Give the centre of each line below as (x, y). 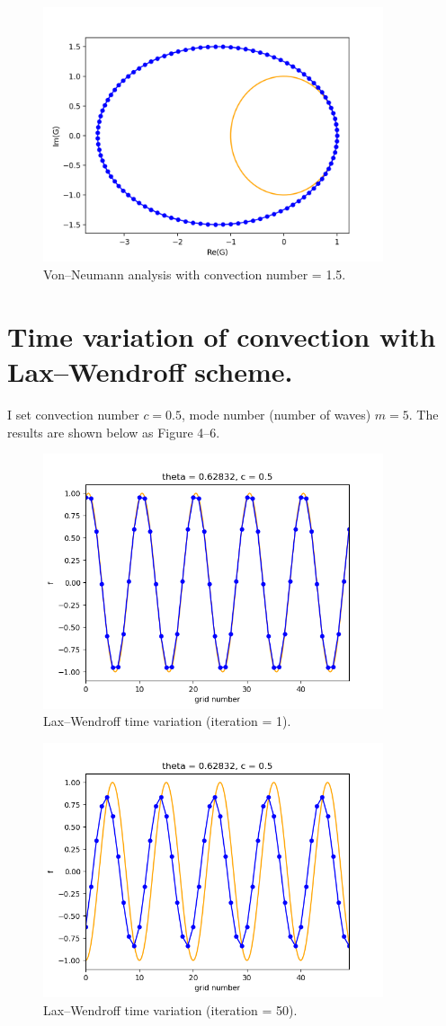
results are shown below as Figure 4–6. (114, 432)
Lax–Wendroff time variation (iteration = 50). (170, 1009)
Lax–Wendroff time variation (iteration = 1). (167, 721)
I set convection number (73, 414)
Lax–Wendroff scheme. (150, 371)
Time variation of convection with (222, 336)
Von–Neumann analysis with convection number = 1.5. (195, 274)
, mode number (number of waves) (277, 414)
